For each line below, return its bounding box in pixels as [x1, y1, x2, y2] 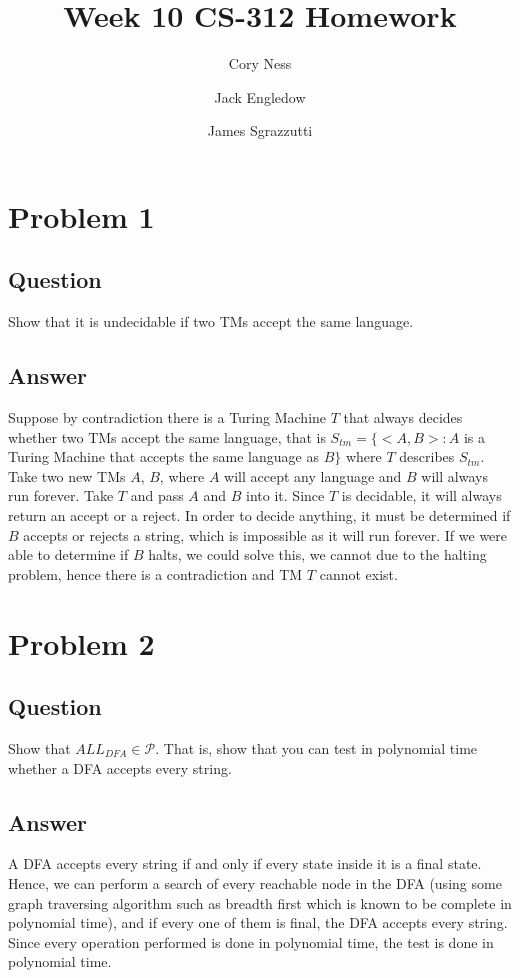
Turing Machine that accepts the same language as [8, 446, 319, 467]
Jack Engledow [214, 86, 306, 107]
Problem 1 [8, 195, 155, 236]
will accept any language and [224, 465, 402, 486]
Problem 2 [8, 622, 155, 663]
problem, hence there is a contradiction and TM [8, 563, 303, 584]
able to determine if [8, 544, 129, 565]
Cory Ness [228, 53, 292, 74]
